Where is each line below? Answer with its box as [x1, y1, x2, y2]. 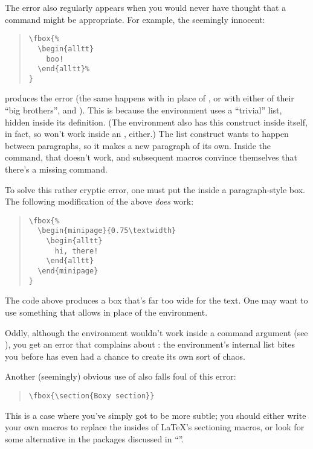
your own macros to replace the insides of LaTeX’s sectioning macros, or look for [5, 421, 305, 433]
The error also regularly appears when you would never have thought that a [5, 1, 286, 13]
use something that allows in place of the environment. [5, 306, 208, 318]
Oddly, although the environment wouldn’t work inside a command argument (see [5, 326, 308, 339]
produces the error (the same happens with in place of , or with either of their [5, 92, 294, 104]
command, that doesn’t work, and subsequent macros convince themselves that [5, 151, 297, 164]
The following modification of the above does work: [5, 195, 194, 208]
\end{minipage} [37, 267, 98, 276]
